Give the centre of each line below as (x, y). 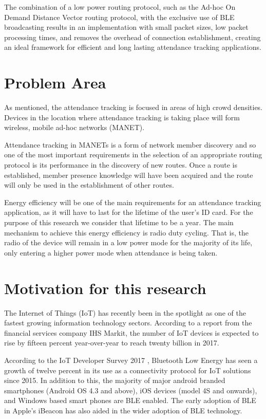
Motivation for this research (105, 288)
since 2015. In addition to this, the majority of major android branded (115, 380)
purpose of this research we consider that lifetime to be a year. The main (119, 222)
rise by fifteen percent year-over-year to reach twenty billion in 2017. (112, 343)
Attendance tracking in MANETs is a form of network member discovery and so (130, 144)
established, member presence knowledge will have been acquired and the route (129, 175)
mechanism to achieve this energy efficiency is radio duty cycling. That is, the (126, 232)
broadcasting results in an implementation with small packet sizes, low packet (126, 27)
